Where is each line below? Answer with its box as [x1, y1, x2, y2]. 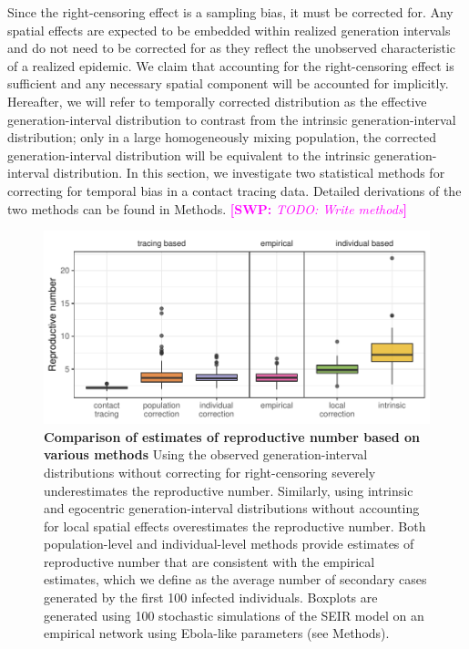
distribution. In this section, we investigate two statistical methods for [53, 163, 445, 182]
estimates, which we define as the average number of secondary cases [44, 570, 427, 589]
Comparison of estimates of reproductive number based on [44, 427, 421, 446]
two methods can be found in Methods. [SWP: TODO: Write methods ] [7, 199, 408, 218]
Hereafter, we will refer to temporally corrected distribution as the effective [7, 91, 427, 110]
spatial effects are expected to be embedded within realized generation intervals [7, 20, 451, 39]
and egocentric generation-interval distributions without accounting [44, 499, 420, 518]
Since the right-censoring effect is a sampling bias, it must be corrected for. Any [7, 3, 454, 21]
